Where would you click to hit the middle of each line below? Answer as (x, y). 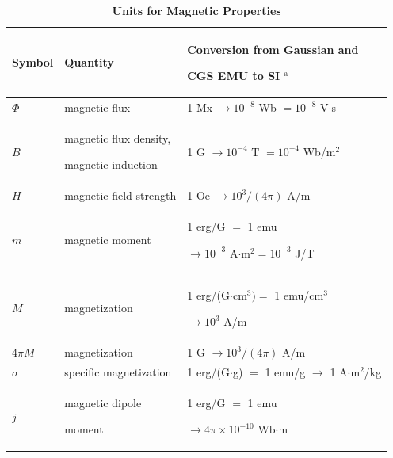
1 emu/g (285, 371)
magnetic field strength (120, 195)
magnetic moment (108, 239)
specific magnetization (118, 371)
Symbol (33, 62)
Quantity (89, 62)
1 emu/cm (299, 294)
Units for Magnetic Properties (196, 10)
